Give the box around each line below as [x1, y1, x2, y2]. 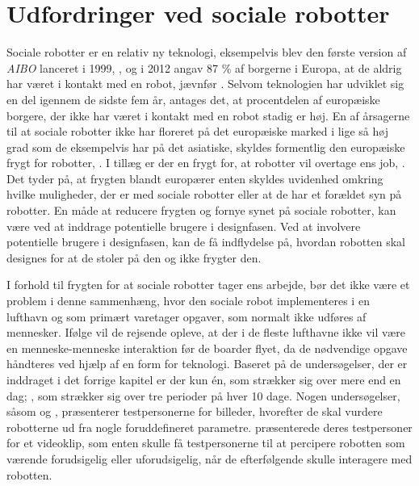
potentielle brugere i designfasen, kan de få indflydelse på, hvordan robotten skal [6, 233, 406, 250]
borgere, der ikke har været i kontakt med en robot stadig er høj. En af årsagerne [6, 107, 410, 124]
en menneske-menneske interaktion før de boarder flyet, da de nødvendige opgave [6, 339, 408, 356]
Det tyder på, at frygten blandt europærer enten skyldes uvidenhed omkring [6, 170, 383, 186]
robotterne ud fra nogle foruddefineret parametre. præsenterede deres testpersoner [6, 418, 413, 435]
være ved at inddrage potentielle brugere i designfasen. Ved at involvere [6, 217, 361, 234]
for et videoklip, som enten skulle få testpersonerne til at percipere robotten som [6, 434, 405, 451]
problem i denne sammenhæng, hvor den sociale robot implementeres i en [6, 292, 370, 309]
